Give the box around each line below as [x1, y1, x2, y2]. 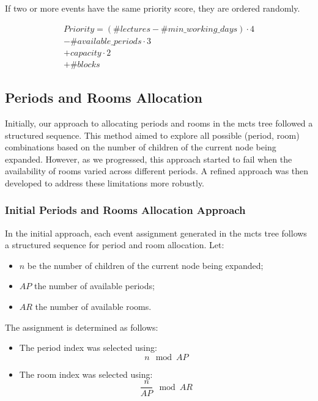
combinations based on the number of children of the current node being [5, 141, 276, 153]
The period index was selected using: [19, 341, 157, 354]
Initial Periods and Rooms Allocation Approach [5, 202, 246, 218]
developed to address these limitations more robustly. [5, 176, 205, 189]
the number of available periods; [34, 279, 155, 292]
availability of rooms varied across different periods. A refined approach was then [5, 164, 309, 177]
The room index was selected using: [19, 367, 153, 380]
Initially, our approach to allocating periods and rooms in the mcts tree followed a [5, 116, 313, 129]
